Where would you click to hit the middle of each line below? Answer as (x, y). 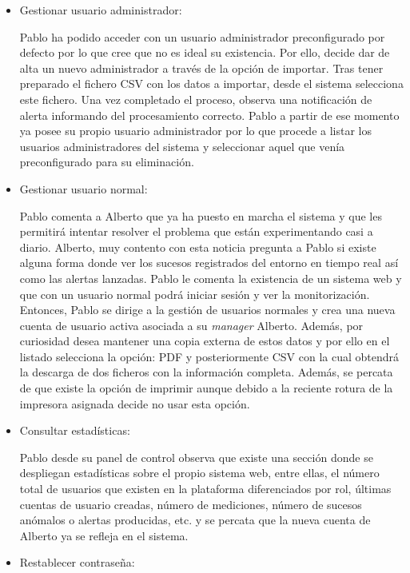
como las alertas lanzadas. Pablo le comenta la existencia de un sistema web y (211, 278)
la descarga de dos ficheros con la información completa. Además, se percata (206, 372)
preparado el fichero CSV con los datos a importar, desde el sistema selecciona (211, 84)
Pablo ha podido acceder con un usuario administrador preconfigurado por (202, 36)
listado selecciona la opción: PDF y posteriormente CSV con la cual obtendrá (209, 356)
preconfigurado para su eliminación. (107, 162)
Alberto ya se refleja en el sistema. (104, 535)
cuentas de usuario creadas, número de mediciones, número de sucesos (191, 504)
